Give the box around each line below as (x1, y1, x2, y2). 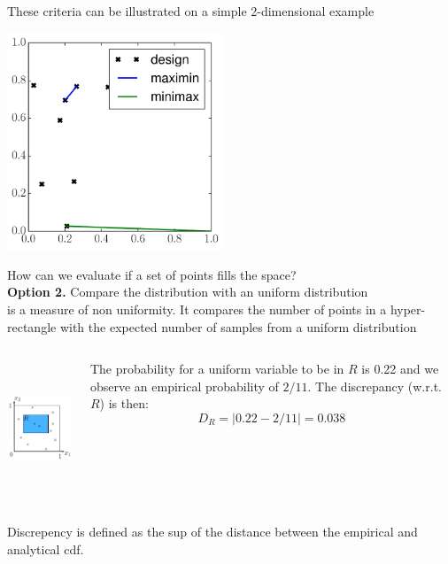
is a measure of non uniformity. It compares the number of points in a (7, 300, 387, 319)
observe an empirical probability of (89, 376, 279, 395)
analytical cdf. (7, 539, 84, 558)
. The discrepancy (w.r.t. (307, 376, 442, 395)
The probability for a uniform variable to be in (89, 359, 344, 378)
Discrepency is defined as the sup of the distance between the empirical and (7, 522, 418, 540)
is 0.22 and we (361, 359, 439, 378)
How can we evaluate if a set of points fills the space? (7, 265, 297, 283)
